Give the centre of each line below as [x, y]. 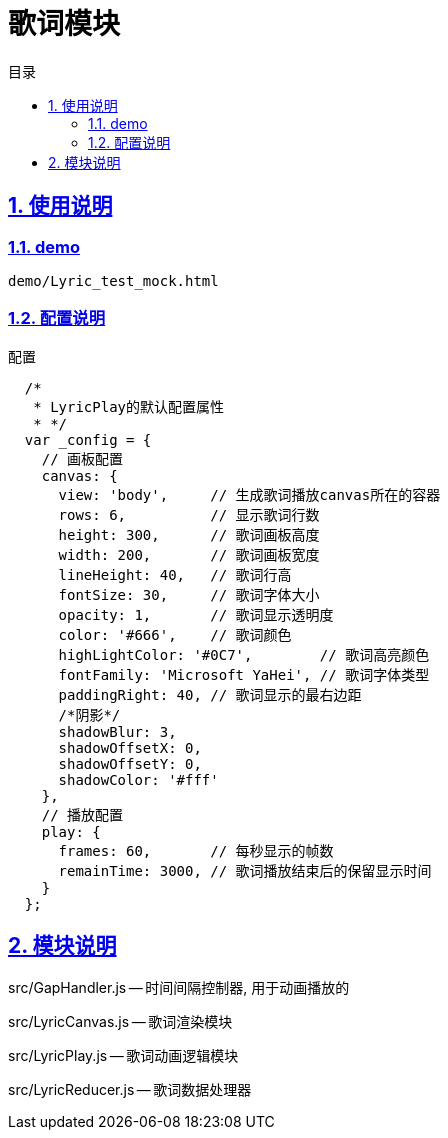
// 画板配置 [82, 458]
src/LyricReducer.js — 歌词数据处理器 [130, 1089]
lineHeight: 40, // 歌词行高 [175, 574]
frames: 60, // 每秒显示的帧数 [196, 850]
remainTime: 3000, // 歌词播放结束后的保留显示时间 [245, 870]
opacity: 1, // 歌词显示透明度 [196, 614]
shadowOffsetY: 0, [130, 763]
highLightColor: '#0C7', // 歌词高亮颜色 [244, 654]
